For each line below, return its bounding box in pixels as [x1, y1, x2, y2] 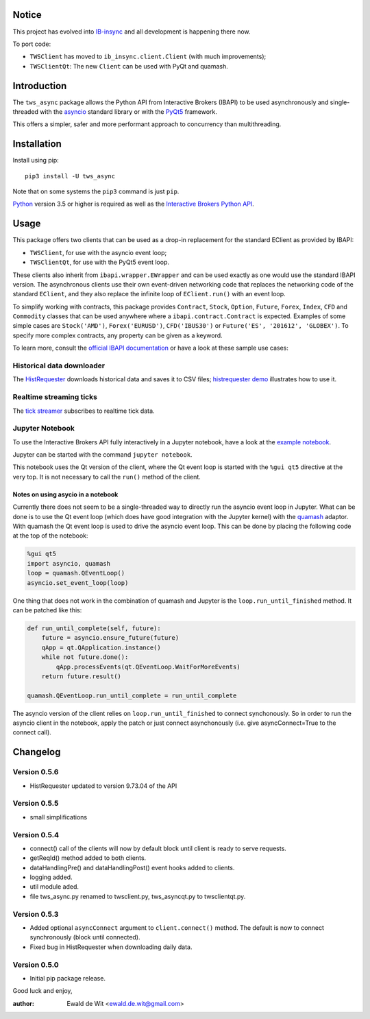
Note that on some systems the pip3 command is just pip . [12, 187, 180, 195]
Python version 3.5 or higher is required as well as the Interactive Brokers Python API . [12, 200, 255, 208]
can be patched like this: [12, 606, 82, 614]
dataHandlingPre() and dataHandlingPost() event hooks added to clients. [29, 863, 235, 872]
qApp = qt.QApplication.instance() [41, 643, 161, 651]
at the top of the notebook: [12, 531, 88, 540]
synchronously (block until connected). [29, 933, 140, 942]
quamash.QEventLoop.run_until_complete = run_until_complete [27, 691, 237, 699]
